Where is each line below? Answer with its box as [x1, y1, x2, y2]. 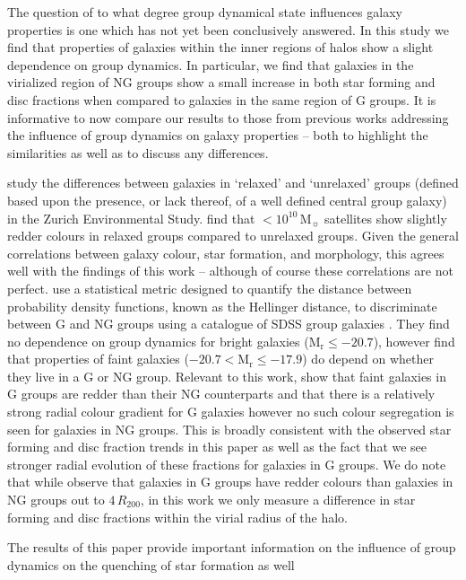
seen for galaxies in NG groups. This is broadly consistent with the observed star [7, 419, 452, 438]
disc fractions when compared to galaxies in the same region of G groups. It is [7, 90, 436, 109]
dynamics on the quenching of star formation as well [7, 555, 295, 574]
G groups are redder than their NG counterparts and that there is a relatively [7, 384, 436, 403]
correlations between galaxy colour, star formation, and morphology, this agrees [7, 243, 444, 262]
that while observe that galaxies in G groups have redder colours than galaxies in [7, 472, 453, 491]
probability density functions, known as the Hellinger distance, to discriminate [7, 296, 437, 315]
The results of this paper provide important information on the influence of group [7, 538, 456, 557]
